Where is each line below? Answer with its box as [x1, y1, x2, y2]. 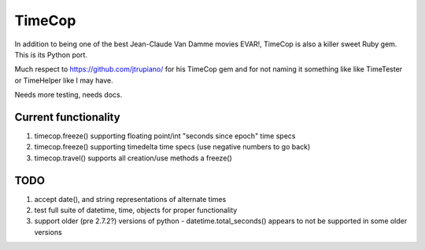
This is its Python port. [14, 50, 88, 59]
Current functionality [14, 110, 121, 123]
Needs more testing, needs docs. [14, 90, 123, 100]
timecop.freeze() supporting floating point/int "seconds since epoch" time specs [34, 131, 296, 141]
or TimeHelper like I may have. [14, 75, 113, 85]
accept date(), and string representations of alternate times [34, 194, 227, 204]
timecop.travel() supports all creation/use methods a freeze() [34, 153, 232, 163]
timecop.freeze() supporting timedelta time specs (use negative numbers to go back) [34, 142, 311, 152]
